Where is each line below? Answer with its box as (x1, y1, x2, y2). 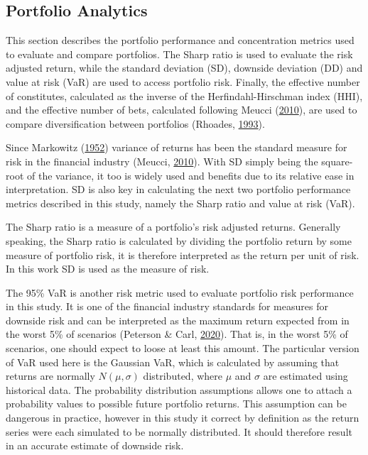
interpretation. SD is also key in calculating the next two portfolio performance (6, 182, 351, 197)
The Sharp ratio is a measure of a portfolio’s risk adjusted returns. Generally (6, 219, 341, 234)
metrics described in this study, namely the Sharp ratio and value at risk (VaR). (6, 195, 355, 210)
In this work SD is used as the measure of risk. (6, 261, 210, 276)
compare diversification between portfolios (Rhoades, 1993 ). (6, 116, 265, 131)
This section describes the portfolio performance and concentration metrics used (6, 33, 355, 48)
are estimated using (263, 368, 348, 383)
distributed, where (143, 368, 222, 383)
